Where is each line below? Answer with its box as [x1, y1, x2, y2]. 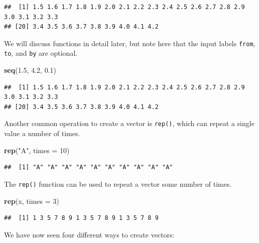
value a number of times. [4, 128, 80, 139]
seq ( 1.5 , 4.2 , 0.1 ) [4, 65, 56, 75]
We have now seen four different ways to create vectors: [4, 229, 175, 239]
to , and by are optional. [4, 48, 78, 58]
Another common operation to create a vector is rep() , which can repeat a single [4, 118, 254, 129]
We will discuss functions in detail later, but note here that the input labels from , [4, 38, 255, 48]
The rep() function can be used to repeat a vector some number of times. [4, 178, 232, 189]
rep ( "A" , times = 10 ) [4, 145, 70, 155]
